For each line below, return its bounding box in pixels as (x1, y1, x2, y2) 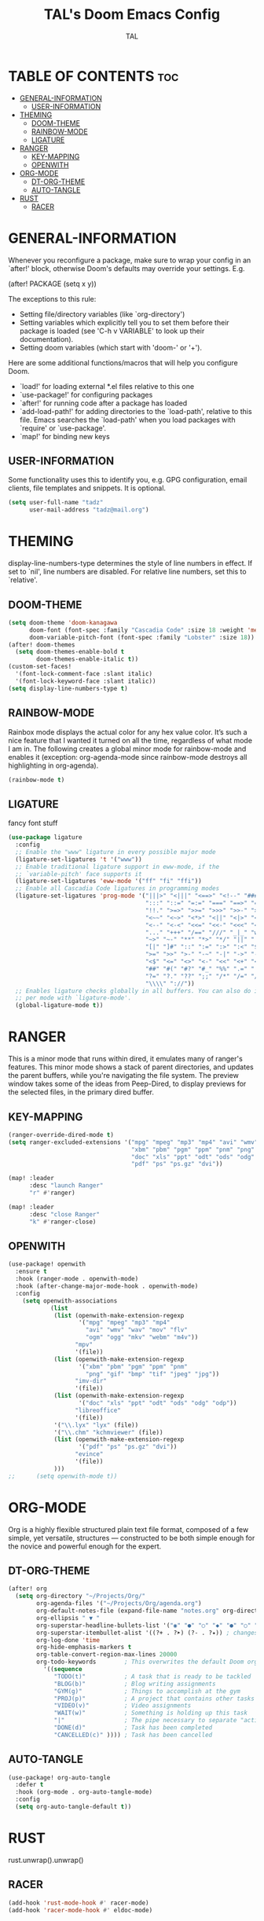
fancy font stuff (8, 819, 58, 828)
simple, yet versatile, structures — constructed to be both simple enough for (8, 1533, 255, 1542)
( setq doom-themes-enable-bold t (15, 648, 125, 656)
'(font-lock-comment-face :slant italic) (15, 670, 153, 678)
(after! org (8, 1585, 47, 1593)
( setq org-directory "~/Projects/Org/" (15, 1593, 146, 1600)
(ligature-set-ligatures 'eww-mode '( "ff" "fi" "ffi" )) (15, 878, 202, 885)
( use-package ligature (8, 834, 82, 841)
